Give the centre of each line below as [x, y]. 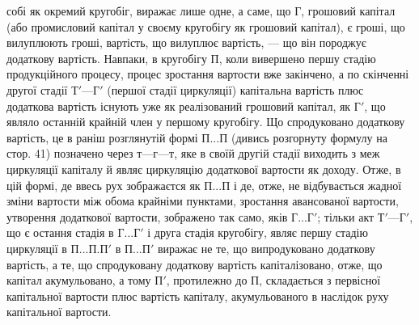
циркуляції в [37, 248]
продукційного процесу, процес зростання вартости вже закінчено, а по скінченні [208, 74]
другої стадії [37, 89]
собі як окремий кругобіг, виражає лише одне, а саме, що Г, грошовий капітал [201, 11]
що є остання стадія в [60, 232]
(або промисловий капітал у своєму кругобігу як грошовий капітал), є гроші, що [206, 26]
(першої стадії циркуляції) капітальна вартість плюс [235, 89]
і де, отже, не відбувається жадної [317, 185]
